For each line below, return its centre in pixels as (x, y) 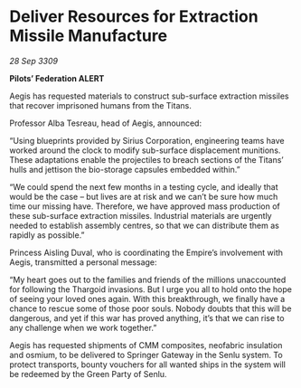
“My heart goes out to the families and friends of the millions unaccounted (148, 279)
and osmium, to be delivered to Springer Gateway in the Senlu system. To (146, 355)
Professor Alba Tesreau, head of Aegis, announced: (105, 123)
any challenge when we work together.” (83, 327)
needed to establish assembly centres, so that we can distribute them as (145, 225)
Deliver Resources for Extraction (134, 17)
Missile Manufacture (89, 36)
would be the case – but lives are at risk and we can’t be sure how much (144, 196)
